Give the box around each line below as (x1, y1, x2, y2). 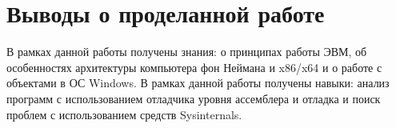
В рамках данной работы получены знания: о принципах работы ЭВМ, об (6, 43, 367, 60)
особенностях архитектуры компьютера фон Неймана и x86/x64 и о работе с (6, 58, 382, 75)
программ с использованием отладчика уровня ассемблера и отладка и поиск (6, 90, 381, 106)
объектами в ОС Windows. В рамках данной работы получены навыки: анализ (6, 74, 390, 91)
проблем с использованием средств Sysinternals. (6, 106, 242, 122)
